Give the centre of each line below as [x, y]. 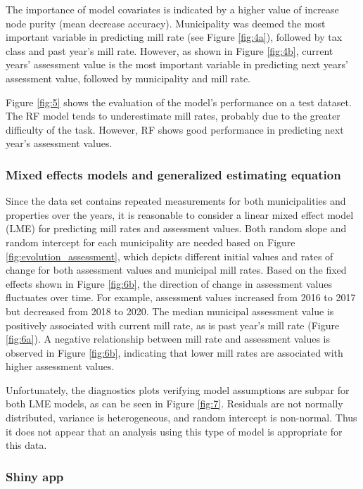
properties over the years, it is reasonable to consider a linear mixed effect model [180, 214]
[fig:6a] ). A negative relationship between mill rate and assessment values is [168, 339]
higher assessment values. [60, 366]
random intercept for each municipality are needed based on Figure [151, 242]
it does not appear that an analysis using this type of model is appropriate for [174, 431]
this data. [26, 445]
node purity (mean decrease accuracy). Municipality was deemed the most [166, 23]
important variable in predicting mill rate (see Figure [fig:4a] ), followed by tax [174, 37]
